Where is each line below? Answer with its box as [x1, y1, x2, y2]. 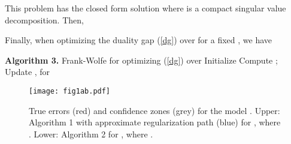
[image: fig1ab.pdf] [29, 86, 111, 95]
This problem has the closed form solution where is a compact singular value [5, 2, 286, 14]
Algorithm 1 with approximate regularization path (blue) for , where [29, 116, 281, 128]
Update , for [5, 65, 50, 78]
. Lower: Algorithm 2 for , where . [29, 127, 153, 140]
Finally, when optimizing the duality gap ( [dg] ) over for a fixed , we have [5, 34, 272, 46]
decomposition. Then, [5, 13, 84, 26]
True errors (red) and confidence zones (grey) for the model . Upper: [29, 104, 280, 116]
